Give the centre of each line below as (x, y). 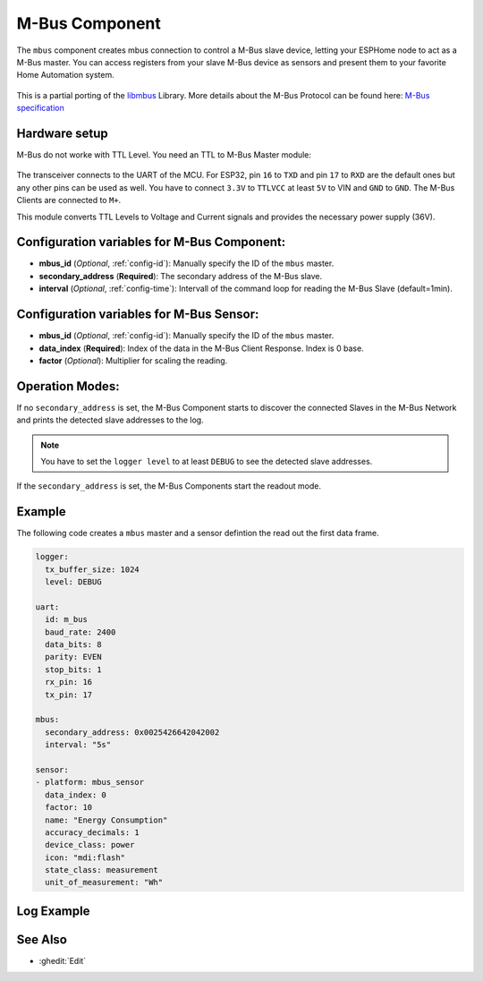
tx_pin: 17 (69, 695)
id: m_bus (67, 619)
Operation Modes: (68, 386)
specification (40, 108)
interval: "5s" (78, 745)
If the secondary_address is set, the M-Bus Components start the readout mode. (169, 486)
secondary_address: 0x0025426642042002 (132, 732)
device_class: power (90, 845)
